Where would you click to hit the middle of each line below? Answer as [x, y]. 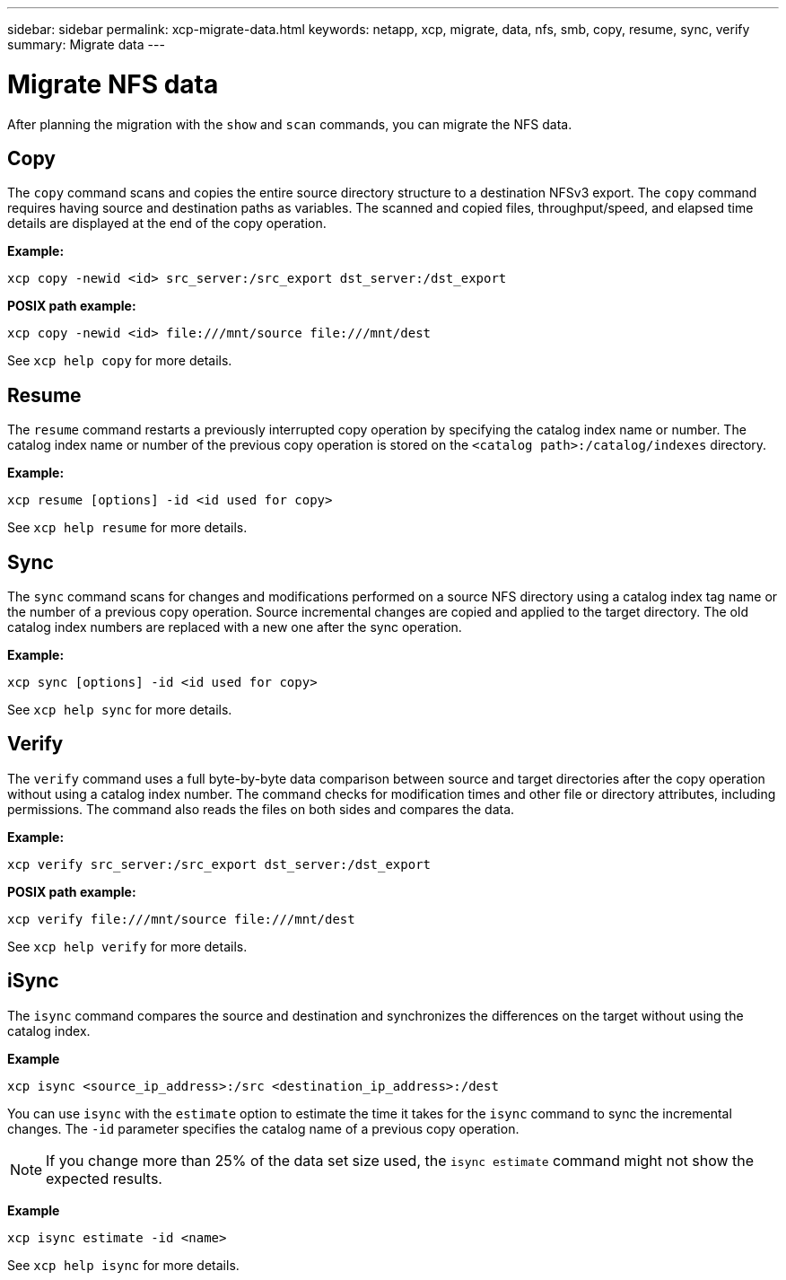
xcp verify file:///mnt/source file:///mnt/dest [181, 919]
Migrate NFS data [113, 84]
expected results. [104, 1178]
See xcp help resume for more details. [127, 528]
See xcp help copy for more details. [120, 361]
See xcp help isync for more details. [123, 1265]
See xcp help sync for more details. [120, 710]
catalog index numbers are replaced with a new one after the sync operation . [235, 627]
